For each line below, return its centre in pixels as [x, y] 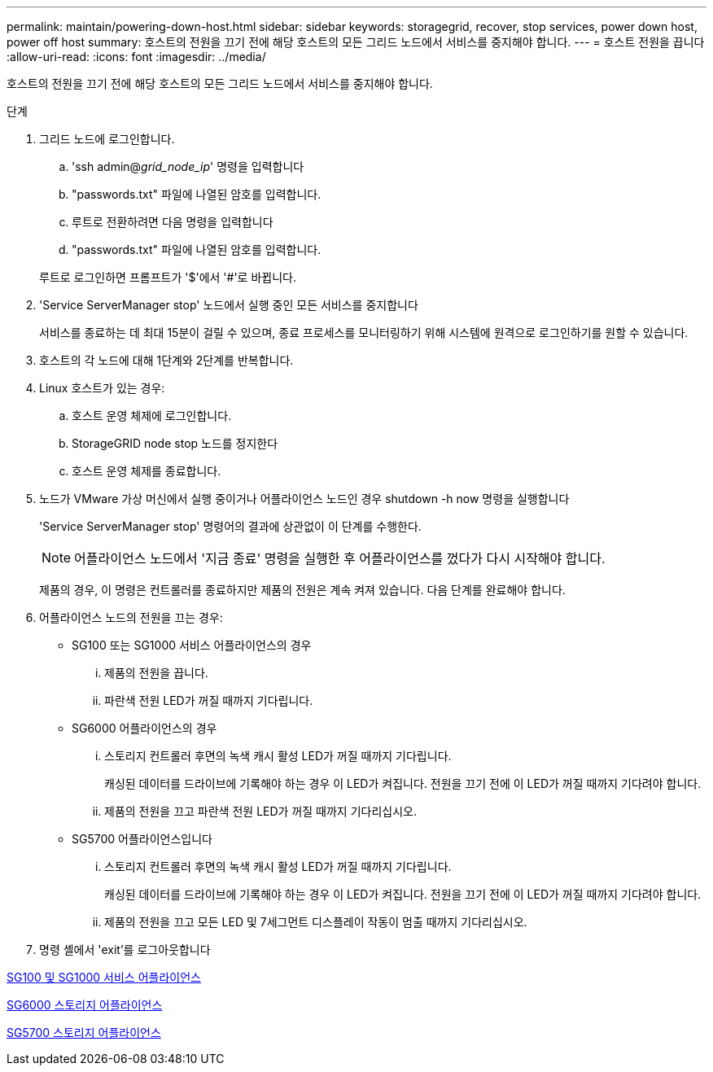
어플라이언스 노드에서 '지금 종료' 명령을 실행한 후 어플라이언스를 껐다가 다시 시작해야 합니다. [340, 558]
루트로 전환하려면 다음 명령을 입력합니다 [173, 222]
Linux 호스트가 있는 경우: [102, 388]
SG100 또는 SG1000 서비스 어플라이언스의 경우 [192, 645]
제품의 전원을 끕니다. [156, 673]
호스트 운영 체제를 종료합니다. [147, 471]
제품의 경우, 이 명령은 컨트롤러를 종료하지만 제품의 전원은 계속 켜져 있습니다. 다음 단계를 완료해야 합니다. [302, 590]
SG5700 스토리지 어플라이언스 [84, 1033]
